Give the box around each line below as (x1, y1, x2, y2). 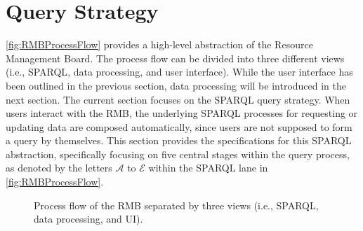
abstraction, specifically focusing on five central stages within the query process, (6, 146, 350, 161)
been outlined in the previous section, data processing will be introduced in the (6, 78, 347, 92)
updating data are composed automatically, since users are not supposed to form (6, 119, 352, 134)
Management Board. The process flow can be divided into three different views (6, 50, 345, 65)
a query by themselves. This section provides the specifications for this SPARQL (6, 133, 352, 148)
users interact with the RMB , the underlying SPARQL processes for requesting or (6, 106, 358, 120)
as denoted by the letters (6, 160, 112, 175)
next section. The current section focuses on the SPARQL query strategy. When (6, 92, 350, 106)
